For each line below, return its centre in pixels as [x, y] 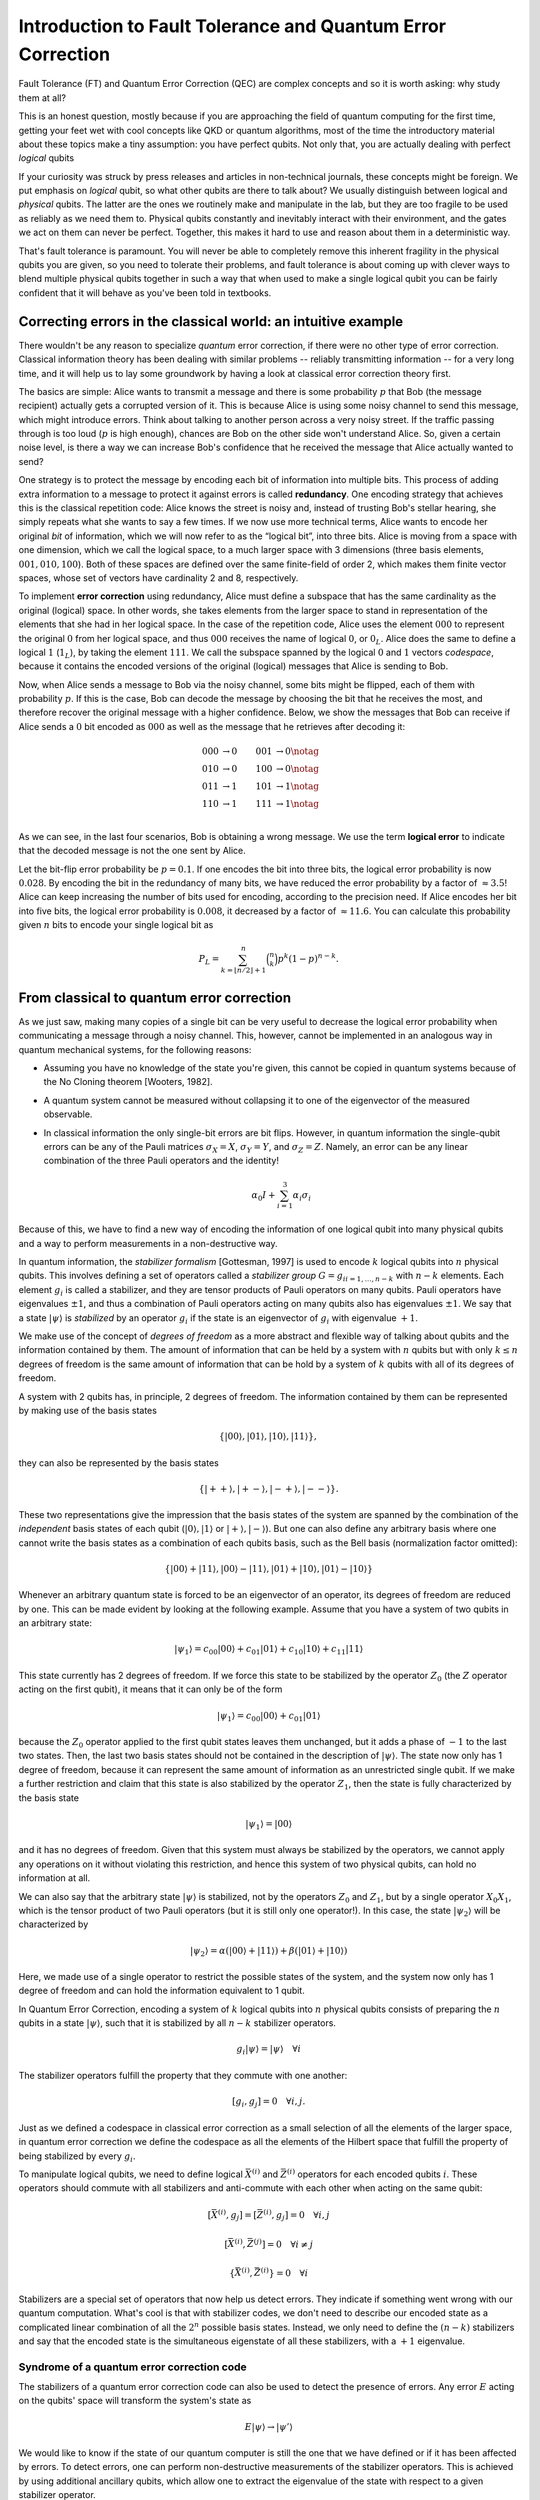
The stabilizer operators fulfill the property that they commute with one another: [183, 2075]
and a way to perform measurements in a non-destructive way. [148, 1243]
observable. [68, 1114]
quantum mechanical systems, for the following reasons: [135, 1049]
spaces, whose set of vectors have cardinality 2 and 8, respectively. [158, 577]
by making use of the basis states [87, 1410]
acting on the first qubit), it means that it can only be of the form [150, 1689]
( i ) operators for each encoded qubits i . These [382, 2173]
